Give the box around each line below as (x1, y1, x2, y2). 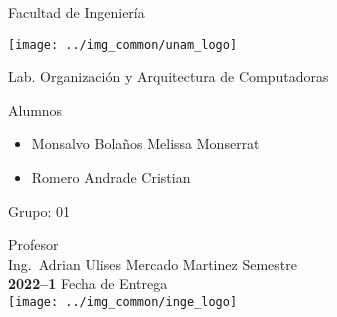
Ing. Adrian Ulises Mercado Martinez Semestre (8, 253, 297, 274)
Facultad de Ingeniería (8, 2, 145, 22)
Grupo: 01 (8, 200, 70, 221)
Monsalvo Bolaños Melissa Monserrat (31, 133, 260, 154)
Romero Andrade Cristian (31, 167, 191, 188)
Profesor (8, 234, 59, 255)
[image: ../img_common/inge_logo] (8, 295, 238, 309)
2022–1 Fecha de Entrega (8, 273, 168, 294)
